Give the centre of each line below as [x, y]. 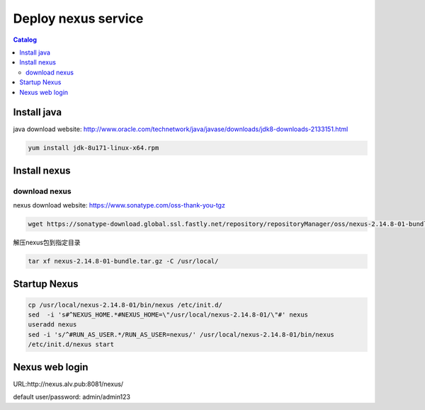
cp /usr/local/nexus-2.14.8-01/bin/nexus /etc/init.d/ [125, 305]
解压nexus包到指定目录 [47, 243]
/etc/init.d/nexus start [71, 344]
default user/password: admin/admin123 [72, 397]
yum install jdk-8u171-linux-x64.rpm [93, 148]
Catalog [25, 40]
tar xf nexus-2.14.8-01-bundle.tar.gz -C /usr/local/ [123, 261]
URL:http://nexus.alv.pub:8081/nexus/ [68, 384]
